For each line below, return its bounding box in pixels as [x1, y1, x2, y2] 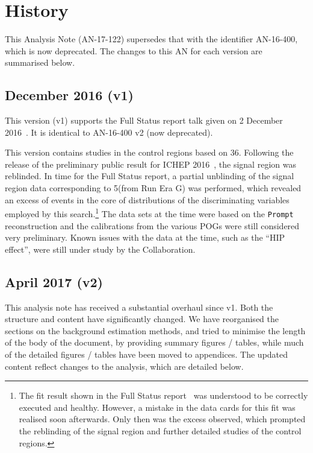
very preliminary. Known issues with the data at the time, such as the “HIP [5, 231, 285, 244]
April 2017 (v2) [5, 272, 104, 291]
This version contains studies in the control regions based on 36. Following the [5, 146, 294, 159]
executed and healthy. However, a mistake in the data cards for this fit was [19, 401, 296, 413]
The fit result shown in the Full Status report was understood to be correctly [19, 389, 308, 402]
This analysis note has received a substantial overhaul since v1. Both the [5, 300, 273, 313]
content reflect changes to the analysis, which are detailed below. [5, 360, 244, 372]
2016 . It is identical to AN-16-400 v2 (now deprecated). [5, 125, 213, 138]
